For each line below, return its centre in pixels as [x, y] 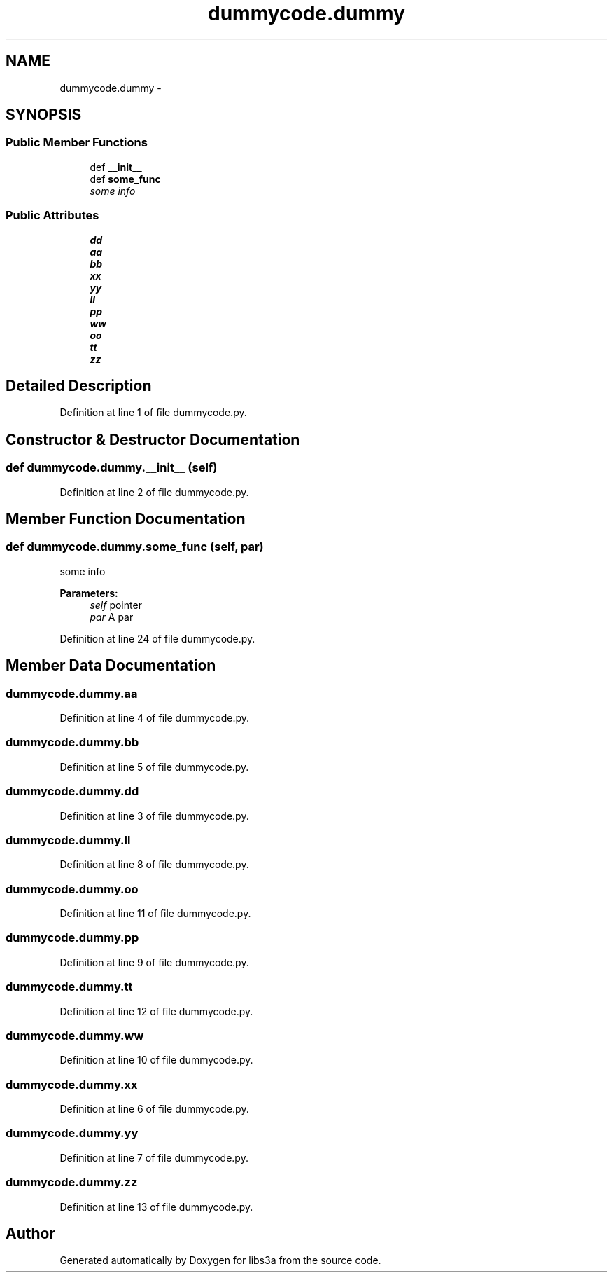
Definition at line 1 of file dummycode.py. [153, 413]
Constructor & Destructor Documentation [153, 439]
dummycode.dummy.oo [72, 889]
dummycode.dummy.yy [72, 1133]
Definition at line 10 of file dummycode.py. [156, 1060]
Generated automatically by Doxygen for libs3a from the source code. [220, 1260]
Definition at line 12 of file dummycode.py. [156, 1011]
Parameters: [89, 593]
